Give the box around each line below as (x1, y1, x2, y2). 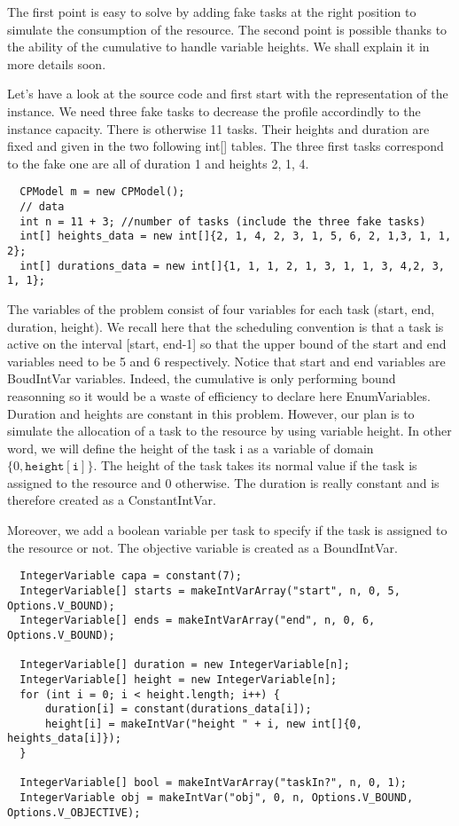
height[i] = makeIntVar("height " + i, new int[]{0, (44, 717, 362, 730)
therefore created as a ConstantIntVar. (7, 491, 216, 509)
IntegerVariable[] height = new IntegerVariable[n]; (19, 673, 338, 686)
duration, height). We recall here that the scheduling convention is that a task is (7, 317, 444, 335)
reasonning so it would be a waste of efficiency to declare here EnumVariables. (7, 386, 431, 405)
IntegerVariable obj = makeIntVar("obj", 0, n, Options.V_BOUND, (19, 791, 414, 805)
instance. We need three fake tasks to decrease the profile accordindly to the (7, 101, 421, 120)
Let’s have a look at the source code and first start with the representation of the (7, 84, 448, 103)
